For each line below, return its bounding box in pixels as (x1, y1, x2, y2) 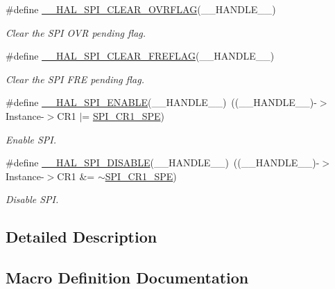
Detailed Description (6, 226, 157, 247)
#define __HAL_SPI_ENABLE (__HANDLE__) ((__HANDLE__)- (6, 95, 317, 110)
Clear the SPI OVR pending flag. (6, 25, 146, 40)
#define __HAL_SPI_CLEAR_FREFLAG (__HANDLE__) (6, 49, 275, 63)
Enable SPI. (6, 132, 57, 146)
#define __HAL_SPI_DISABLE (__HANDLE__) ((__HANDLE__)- (6, 155, 320, 170)
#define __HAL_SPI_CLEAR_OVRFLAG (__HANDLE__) (6, 2, 276, 16)
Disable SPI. (6, 192, 59, 207)
